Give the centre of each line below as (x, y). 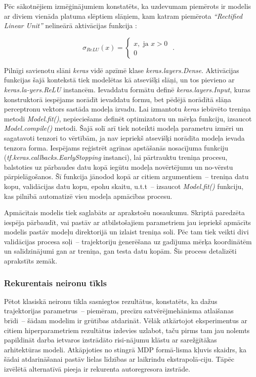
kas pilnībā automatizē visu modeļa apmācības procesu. (88, 196)
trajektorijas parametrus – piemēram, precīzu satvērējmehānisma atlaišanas (119, 311)
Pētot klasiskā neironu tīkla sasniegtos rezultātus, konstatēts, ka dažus (111, 301)
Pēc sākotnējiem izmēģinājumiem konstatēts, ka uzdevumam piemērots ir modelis (128, 6)
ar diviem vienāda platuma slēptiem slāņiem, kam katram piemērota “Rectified (123, 16)
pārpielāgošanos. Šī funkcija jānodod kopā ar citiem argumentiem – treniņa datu (127, 176)
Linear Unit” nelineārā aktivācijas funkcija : (71, 25)
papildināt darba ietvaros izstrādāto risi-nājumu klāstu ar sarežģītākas (110, 340)
